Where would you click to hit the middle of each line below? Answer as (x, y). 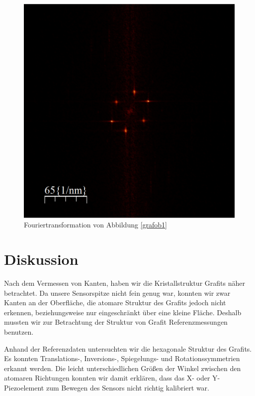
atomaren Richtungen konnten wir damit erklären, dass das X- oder (107, 378)
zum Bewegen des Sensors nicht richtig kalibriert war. (127, 387)
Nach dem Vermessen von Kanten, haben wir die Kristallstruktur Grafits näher (125, 283)
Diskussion (41, 259)
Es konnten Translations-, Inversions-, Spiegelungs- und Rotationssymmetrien (122, 358)
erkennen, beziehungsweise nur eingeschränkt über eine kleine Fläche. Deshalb (123, 312)
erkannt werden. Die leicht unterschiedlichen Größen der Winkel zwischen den (123, 368)
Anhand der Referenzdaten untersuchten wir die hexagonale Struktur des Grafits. (128, 348)
